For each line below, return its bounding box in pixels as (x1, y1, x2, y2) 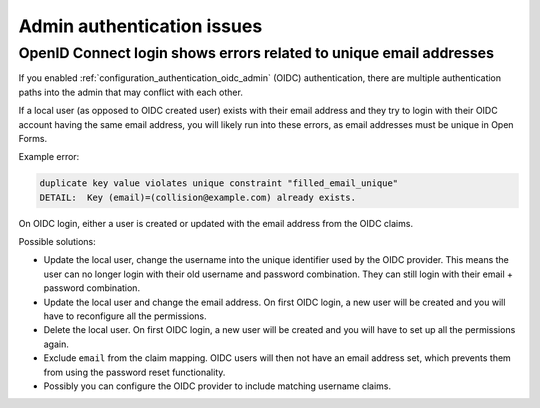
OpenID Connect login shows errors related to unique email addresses (18, 44, 495, 62)
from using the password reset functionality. (43, 366, 226, 378)
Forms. (18, 132, 48, 144)
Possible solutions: (18, 236, 97, 248)
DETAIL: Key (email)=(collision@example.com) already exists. (39, 191, 357, 203)
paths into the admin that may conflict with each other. (18, 86, 244, 98)
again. (43, 338, 70, 350)
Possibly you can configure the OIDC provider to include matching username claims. (43, 380, 392, 392)
